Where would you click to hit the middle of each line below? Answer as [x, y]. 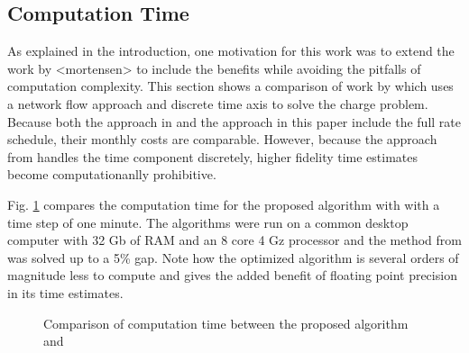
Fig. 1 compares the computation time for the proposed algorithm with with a [224, 204]
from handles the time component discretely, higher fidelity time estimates [213, 156]
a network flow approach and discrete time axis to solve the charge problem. [218, 103]
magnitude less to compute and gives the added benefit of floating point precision [232, 275]
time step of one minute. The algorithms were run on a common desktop [208, 222]
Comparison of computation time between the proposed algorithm [226, 323]
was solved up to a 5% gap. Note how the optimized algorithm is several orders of [233, 257]
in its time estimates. [65, 292]
